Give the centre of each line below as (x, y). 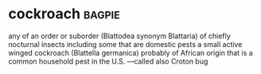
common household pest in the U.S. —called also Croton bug (108, 61)
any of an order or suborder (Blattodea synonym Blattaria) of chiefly (119, 36)
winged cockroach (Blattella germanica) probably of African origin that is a (130, 53)
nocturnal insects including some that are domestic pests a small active (125, 44)
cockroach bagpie (64, 14)
